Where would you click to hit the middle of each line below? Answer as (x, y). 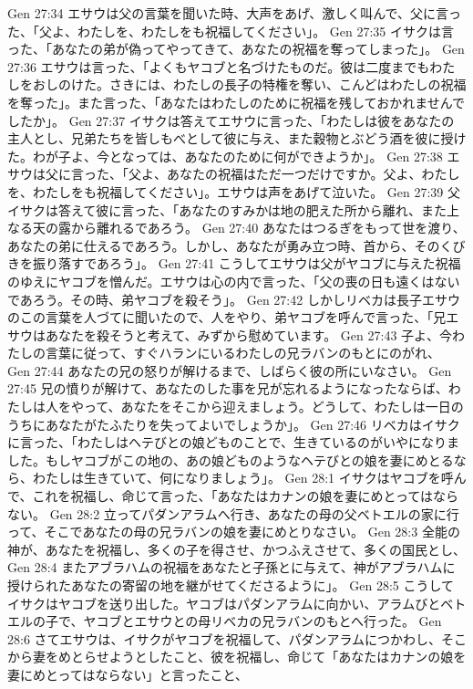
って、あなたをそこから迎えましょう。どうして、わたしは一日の (273, 407)
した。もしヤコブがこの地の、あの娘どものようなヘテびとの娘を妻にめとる (231, 459)
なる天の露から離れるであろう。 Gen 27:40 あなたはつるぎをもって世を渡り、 (236, 228)
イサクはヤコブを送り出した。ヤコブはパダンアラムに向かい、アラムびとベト (237, 603)
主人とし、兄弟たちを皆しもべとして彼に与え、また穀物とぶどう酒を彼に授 (231, 138)
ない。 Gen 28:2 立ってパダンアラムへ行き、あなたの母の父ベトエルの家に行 (233, 513)
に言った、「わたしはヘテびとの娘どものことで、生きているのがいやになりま (233, 442)
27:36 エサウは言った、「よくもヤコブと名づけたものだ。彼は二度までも (219, 66)
